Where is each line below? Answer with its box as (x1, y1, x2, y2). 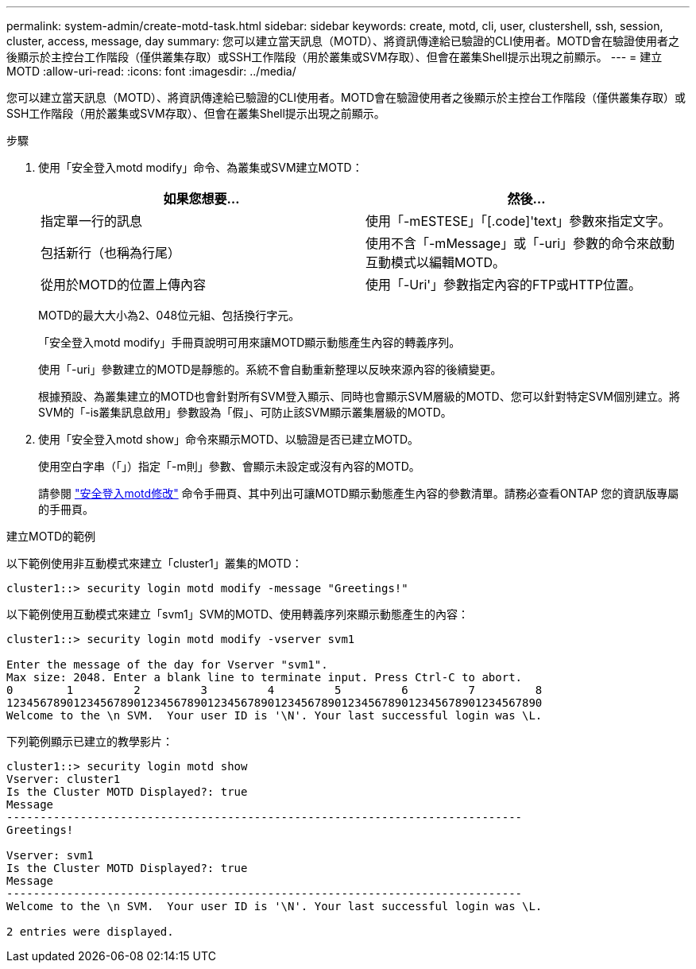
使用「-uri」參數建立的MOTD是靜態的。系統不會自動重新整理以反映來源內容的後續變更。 (38, 362, 502, 376)
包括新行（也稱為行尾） (41, 245, 181, 261)
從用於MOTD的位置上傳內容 (41, 277, 207, 293)
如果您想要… (163, 191, 240, 207)
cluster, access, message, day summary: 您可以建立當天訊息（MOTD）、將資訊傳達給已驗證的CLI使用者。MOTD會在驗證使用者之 (6, 34, 680, 48)
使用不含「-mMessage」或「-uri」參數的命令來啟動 (365, 235, 675, 251)
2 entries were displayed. (6, 925, 174, 938)
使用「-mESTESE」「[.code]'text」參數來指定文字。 (365, 213, 671, 229)
